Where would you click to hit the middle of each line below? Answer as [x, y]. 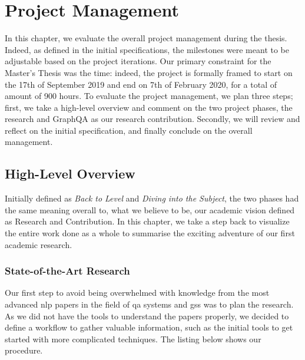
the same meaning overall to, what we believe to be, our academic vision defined [150, 209]
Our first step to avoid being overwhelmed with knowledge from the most [137, 293]
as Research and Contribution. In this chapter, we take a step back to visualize [147, 221]
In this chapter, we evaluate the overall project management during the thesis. [146, 38]
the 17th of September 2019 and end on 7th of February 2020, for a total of [141, 84]
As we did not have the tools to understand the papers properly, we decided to [147, 316]
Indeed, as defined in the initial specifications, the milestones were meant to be [147, 49]
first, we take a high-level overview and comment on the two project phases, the [149, 107]
